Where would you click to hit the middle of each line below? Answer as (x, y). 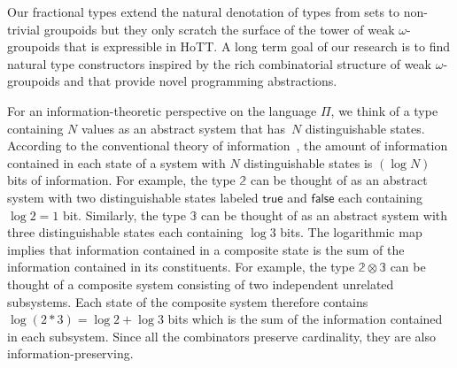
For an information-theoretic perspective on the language (162, 110)
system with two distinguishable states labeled (133, 197)
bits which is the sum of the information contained (305, 319)
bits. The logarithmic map (351, 232)
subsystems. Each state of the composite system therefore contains (188, 301)
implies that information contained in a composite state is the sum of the (206, 249)
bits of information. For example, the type (121, 180)
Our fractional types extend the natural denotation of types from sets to (204, 11)
